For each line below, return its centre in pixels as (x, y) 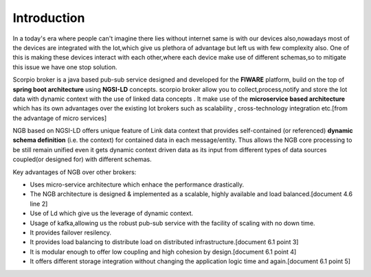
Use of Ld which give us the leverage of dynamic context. (112, 213)
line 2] (39, 204)
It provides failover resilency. (71, 232)
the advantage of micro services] (60, 118)
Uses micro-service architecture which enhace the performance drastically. (137, 184)
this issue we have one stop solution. (65, 67)
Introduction (49, 18)
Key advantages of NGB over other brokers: (75, 172)
